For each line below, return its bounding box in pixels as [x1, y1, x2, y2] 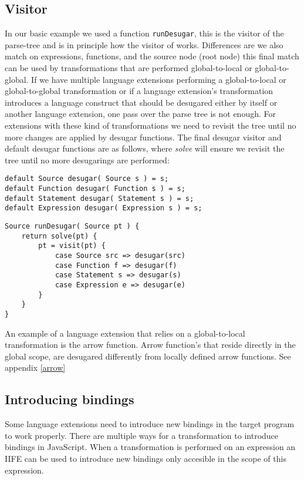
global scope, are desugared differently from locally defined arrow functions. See [5, 350, 291, 362]
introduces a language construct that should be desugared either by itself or [5, 96, 278, 108]
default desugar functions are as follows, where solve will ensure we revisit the [5, 142, 285, 155]
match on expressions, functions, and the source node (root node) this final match [5, 50, 299, 62]
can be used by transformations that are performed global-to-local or [5, 62, 252, 74]
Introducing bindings [5, 390, 134, 408]
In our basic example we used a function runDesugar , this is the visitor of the [5, 27, 284, 39]
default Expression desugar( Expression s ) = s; [5, 204, 202, 213]
